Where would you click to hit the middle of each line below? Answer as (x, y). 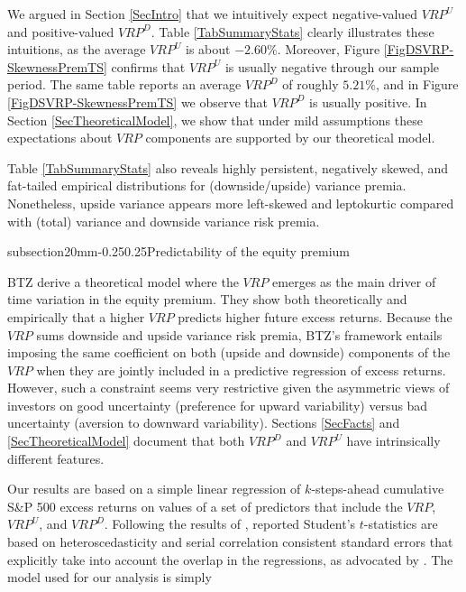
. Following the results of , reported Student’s (230, 524)
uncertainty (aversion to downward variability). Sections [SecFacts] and (204, 423)
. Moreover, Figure (329, 49)
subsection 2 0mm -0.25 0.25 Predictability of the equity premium (179, 251)
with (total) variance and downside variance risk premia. (164, 221)
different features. (56, 458)
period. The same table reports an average (124, 84)
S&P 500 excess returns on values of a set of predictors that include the (205, 506)
